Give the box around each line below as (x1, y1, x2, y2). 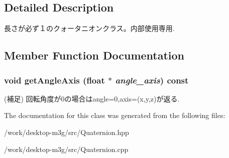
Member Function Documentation (4, 47, 185, 63)
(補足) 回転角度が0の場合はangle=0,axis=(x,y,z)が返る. (4, 93, 180, 103)
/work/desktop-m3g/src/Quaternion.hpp (4, 126, 129, 137)
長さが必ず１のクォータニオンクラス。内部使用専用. (4, 23, 175, 33)
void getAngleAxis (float (4, 73, 105, 86)
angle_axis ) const (115, 73, 189, 86)
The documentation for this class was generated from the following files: (4, 110, 225, 120)
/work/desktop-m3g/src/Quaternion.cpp (4, 143, 129, 154)
